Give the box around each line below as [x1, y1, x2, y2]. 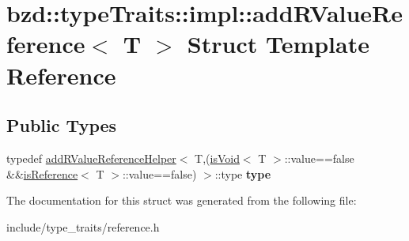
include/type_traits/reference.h [6, 218, 160, 235]
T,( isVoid [195, 149, 240, 166]
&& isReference [6, 165, 78, 182]
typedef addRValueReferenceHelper [6, 149, 176, 166]
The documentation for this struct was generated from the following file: [6, 192, 357, 209]
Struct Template [187, 28, 369, 60]
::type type [214, 165, 271, 182]
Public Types [6, 113, 117, 137]
